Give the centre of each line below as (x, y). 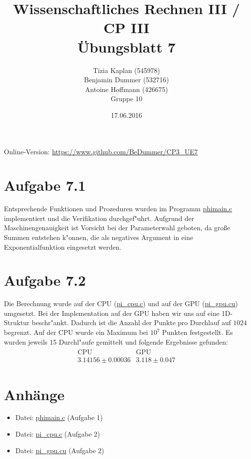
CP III (126, 28)
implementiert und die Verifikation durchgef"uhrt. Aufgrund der (99, 218)
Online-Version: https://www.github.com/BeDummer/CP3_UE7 (101, 152)
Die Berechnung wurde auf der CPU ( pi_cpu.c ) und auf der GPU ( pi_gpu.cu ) (121, 303)
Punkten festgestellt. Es (197, 332)
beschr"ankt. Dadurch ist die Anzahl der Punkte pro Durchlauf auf (131, 322)
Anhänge (34, 394)
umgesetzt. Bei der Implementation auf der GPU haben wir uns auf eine (112, 313)
